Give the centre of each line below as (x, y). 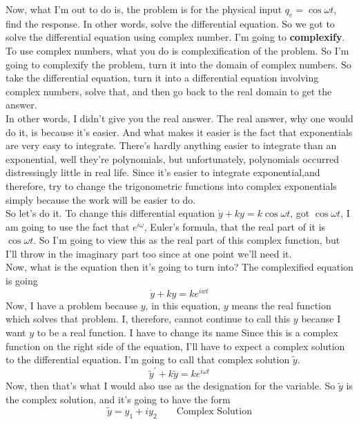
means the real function (281, 305)
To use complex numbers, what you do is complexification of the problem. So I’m (177, 50)
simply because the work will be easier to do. (101, 199)
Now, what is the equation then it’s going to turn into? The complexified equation (179, 267)
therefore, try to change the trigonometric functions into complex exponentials (171, 185)
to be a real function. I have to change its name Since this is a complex (187, 332)
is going (22, 281)
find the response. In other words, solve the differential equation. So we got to (170, 23)
